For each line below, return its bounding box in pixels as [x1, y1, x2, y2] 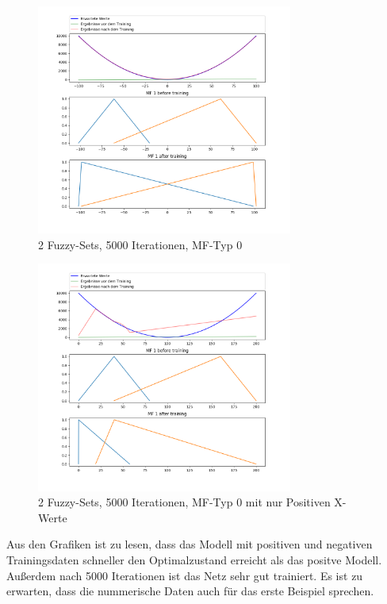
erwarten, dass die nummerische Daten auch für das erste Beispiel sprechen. [6, 583, 374, 599]
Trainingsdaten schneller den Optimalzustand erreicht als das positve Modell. [6, 551, 382, 567]
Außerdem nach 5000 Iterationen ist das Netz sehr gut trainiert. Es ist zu [6, 567, 363, 583]
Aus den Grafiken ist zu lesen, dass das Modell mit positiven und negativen [6, 536, 373, 552]
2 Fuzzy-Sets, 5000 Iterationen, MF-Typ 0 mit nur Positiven [38, 494, 331, 510]
